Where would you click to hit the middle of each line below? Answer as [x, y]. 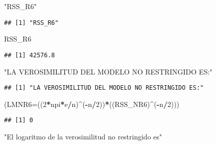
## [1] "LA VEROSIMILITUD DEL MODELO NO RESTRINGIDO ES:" [104, 88]
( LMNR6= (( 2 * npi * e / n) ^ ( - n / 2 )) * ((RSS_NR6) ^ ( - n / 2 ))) [92, 104]
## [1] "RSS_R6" [31, 23]
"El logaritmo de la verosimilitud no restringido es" [83, 136]
